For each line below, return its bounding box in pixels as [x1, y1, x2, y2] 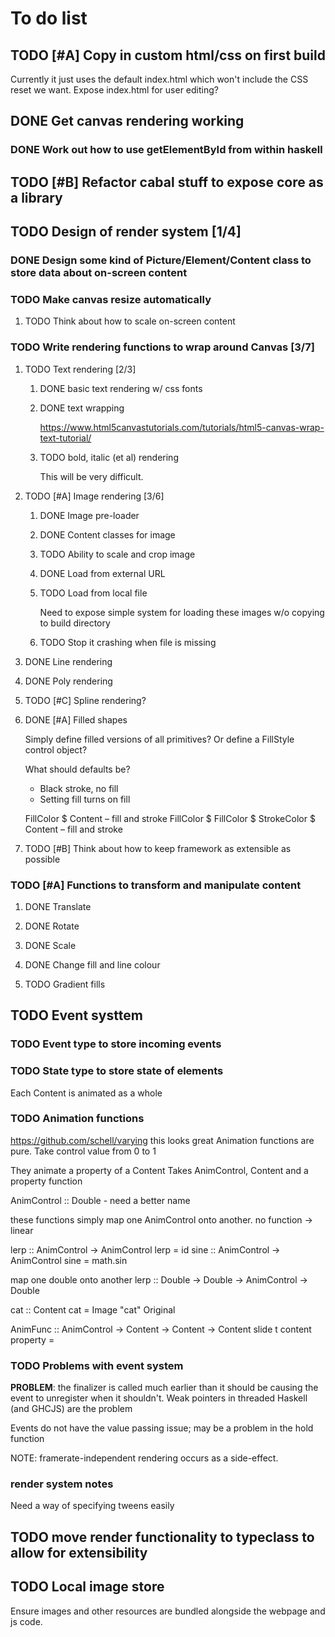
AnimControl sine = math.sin [10, 1254, 128, 1266]
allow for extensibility [10, 1544, 148, 1561]
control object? [24, 743, 88, 756]
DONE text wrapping [39, 402, 125, 414]
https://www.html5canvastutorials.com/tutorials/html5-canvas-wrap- [39, 421, 325, 433]
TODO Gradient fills [24, 978, 106, 990]
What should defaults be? [24, 763, 131, 775]
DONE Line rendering [24, 655, 113, 667]
